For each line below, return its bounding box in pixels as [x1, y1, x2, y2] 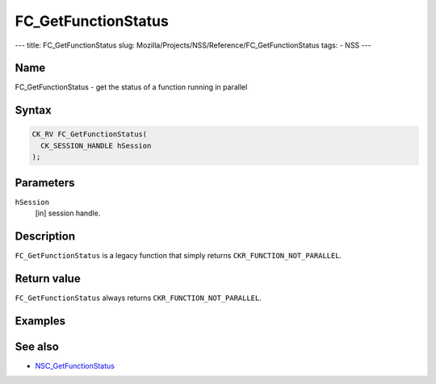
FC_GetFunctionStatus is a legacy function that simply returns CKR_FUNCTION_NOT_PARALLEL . [15, 251, 342, 261]
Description [15, 229, 76, 243]
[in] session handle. [35, 208, 101, 218]
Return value [15, 271, 81, 286]
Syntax [15, 103, 52, 117]
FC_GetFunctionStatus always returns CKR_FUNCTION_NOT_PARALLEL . [15, 293, 262, 303]
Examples [15, 314, 66, 328]
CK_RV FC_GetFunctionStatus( [31, 130, 148, 139]
